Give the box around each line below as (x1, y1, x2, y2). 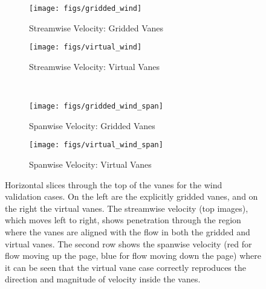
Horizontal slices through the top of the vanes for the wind (5, 178, 222, 191)
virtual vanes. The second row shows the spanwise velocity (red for (5, 237, 252, 250)
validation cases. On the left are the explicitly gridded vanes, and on (5, 190, 258, 203)
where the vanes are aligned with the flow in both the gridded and (5, 225, 250, 238)
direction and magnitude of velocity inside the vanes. (5, 273, 201, 285)
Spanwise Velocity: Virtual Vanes (29, 158, 152, 170)
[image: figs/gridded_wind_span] (29, 102, 163, 111)
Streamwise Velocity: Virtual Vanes (29, 60, 160, 72)
